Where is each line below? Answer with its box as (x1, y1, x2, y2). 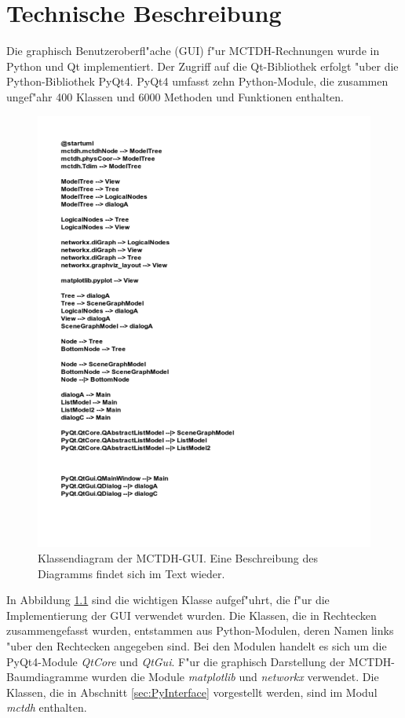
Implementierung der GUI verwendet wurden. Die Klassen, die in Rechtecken (6, 606, 377, 623)
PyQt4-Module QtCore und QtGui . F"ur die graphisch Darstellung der (6, 653, 345, 669)
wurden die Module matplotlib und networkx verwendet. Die (91, 669, 379, 685)
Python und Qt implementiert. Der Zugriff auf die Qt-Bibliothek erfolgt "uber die (6, 57, 399, 74)
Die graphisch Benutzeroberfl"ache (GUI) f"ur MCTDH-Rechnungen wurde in (6, 42, 380, 59)
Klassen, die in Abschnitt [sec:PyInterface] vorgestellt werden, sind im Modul (6, 683, 378, 700)
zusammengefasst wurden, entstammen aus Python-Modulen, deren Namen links (6, 622, 394, 639)
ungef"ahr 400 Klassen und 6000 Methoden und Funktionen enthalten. (6, 88, 344, 104)
